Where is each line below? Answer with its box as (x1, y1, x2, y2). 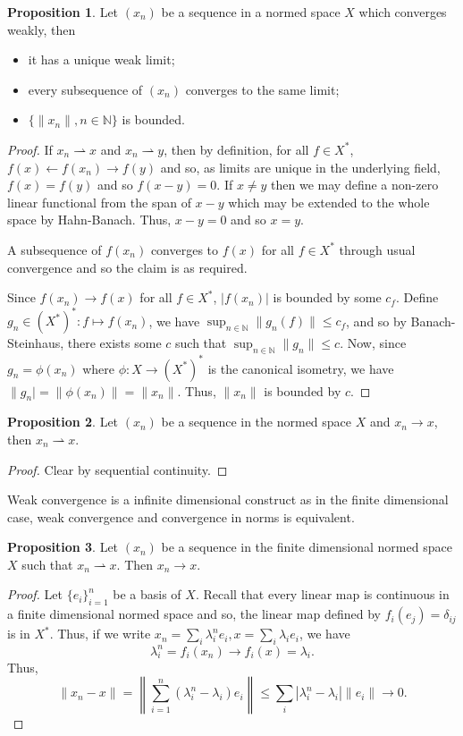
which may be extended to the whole (228, 192, 430, 211)
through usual (339, 240, 416, 258)
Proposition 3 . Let (7, 537, 119, 556)
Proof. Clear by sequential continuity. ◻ (7, 460, 228, 478)
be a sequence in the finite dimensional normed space (161, 537, 452, 556)
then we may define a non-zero (271, 175, 439, 194)
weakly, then (7, 20, 76, 38)
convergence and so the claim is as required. (7, 258, 248, 276)
